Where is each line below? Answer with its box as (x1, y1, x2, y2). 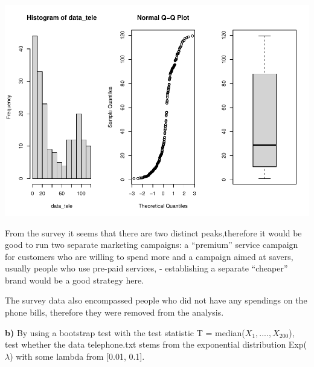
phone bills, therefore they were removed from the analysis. (5, 306, 224, 319)
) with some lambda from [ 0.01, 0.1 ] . (10, 349, 145, 362)
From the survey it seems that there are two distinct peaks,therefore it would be (5, 226, 302, 239)
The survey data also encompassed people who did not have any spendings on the (5, 294, 307, 307)
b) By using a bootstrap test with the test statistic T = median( (5, 326, 245, 339)
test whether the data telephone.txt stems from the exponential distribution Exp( (5, 338, 307, 351)
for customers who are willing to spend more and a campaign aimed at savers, (5, 250, 293, 262)
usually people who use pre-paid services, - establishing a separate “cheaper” (5, 262, 288, 274)
